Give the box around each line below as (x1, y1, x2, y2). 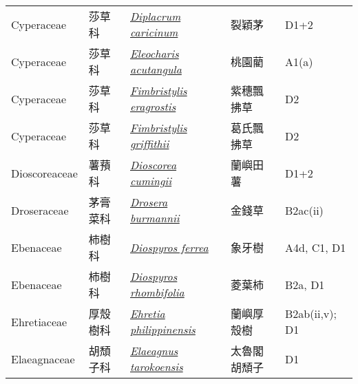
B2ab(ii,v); (285, 306, 337, 321)
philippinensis (130, 321, 196, 337)
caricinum (130, 24, 178, 40)
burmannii (130, 210, 180, 226)
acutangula (130, 61, 182, 77)
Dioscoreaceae (11, 164, 78, 181)
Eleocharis (130, 45, 179, 61)
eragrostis (130, 98, 176, 114)
